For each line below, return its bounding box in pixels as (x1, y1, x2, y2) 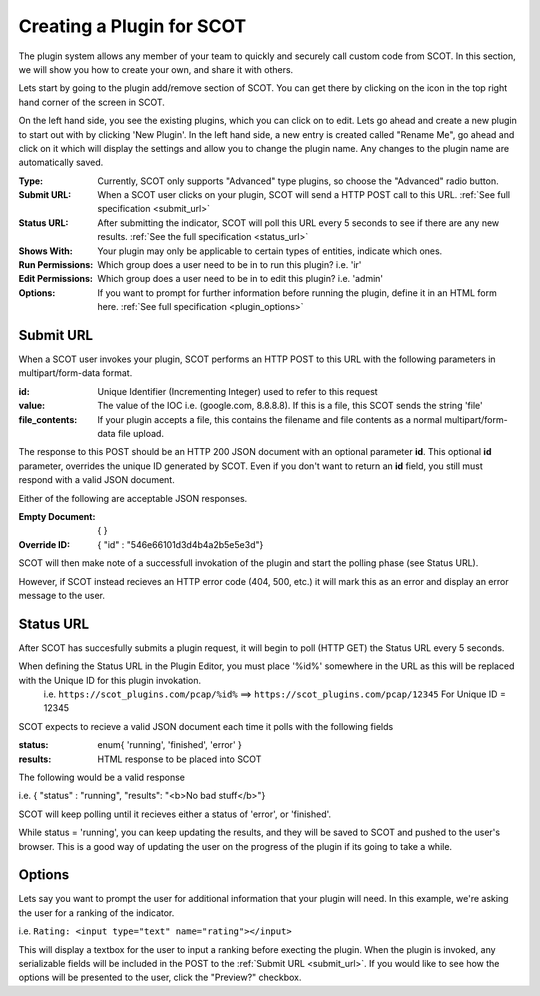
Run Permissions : (18, 259, 94, 271)
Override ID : (18, 538, 70, 550)
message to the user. (18, 589, 105, 601)
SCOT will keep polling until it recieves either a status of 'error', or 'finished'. (18, 808, 332, 820)
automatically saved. (18, 156, 104, 169)
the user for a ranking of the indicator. (18, 906, 175, 919)
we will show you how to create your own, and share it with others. (18, 63, 294, 75)
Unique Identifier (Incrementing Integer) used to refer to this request (97, 385, 379, 397)
